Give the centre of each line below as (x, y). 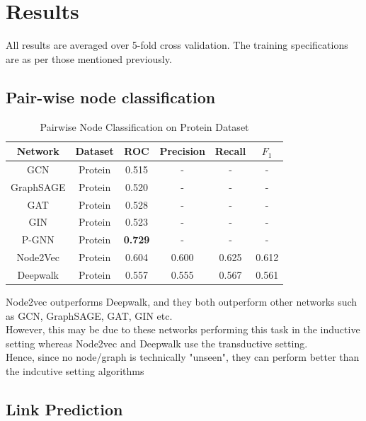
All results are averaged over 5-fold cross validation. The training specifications (177, 45)
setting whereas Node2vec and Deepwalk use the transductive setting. (157, 343)
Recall (230, 151)
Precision (182, 151)
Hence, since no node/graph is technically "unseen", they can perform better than (183, 357)
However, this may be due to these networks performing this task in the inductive (183, 329)
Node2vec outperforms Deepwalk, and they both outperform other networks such (182, 302)
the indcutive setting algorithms (75, 371)
